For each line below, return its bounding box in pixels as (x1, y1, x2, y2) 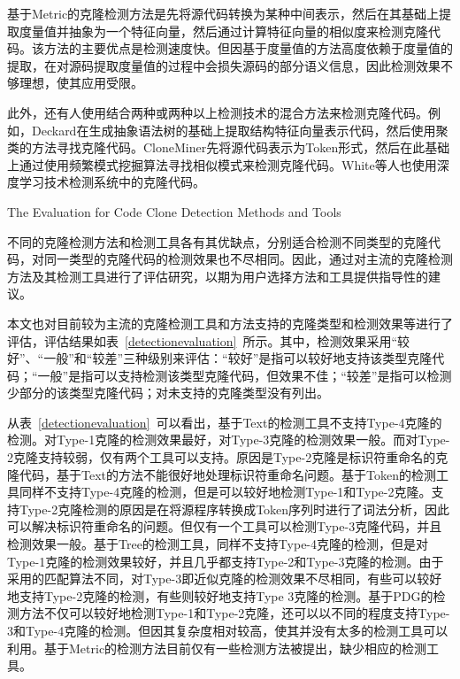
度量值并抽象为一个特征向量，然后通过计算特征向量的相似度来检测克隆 (19, 21, 428, 40)
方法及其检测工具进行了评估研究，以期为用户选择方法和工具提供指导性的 (7, 266, 428, 285)
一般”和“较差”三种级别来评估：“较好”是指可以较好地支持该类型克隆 (43, 349, 433, 367)
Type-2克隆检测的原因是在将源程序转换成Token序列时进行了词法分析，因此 (19, 499, 450, 518)
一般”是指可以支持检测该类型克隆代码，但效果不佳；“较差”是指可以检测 (37, 366, 452, 384)
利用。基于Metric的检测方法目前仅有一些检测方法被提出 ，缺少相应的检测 (7, 638, 427, 657)
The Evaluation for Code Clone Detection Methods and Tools (7, 202, 341, 220)
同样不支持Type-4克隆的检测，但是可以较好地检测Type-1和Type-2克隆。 (19, 482, 432, 501)
